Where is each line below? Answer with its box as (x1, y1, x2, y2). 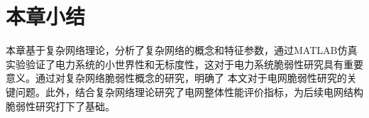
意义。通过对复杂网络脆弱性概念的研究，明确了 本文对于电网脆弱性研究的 (6, 70, 347, 85)
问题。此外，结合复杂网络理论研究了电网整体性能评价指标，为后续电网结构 (15, 84, 363, 99)
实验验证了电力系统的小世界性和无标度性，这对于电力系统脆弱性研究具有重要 (6, 56, 363, 71)
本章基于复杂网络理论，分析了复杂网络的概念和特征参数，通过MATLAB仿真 (6, 43, 358, 58)
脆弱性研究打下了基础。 (6, 98, 115, 113)
